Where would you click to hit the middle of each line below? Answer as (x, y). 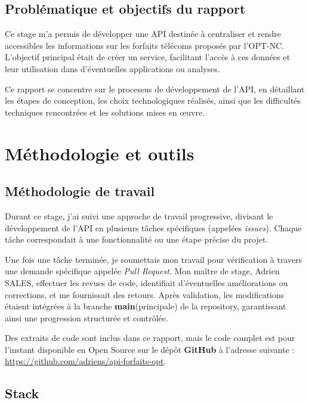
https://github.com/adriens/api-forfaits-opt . (86, 361)
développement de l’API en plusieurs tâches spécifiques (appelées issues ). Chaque (153, 227)
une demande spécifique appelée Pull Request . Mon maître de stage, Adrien (142, 271)
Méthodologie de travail (80, 191)
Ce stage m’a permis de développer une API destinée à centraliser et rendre (143, 34)
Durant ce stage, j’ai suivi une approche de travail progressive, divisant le (139, 216)
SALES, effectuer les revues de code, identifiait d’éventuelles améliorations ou (146, 282)
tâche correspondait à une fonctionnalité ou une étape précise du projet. (137, 239)
